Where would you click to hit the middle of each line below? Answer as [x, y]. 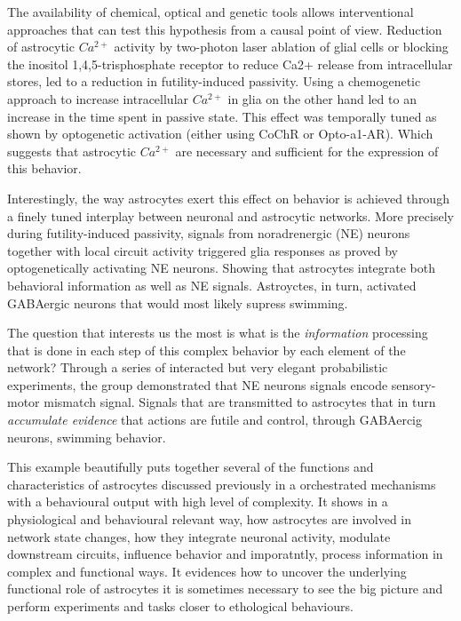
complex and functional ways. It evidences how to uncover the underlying [207, 571]
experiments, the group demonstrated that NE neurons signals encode [198, 384]
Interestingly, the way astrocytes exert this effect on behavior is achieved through [228, 198]
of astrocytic [41, 47]
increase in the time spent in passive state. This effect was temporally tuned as [222, 116]
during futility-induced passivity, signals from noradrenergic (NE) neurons [209, 233]
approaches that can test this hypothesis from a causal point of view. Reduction [225, 29]
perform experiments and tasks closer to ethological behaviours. [180, 606]
